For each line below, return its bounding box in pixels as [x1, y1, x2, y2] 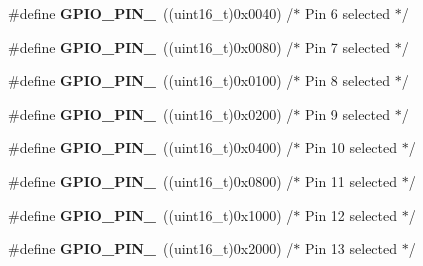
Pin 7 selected [304, 36, 391, 57]
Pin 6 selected [304, 3, 391, 23]
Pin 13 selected [304, 238, 398, 259]
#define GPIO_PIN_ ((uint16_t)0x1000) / [8, 204, 294, 225]
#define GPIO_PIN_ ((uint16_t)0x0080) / [8, 36, 294, 57]
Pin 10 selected [304, 137, 398, 158]
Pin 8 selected [304, 70, 391, 91]
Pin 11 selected [304, 170, 398, 191]
